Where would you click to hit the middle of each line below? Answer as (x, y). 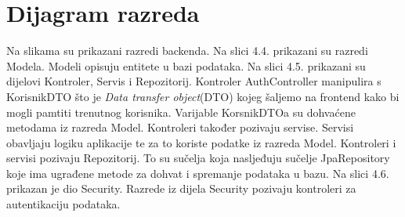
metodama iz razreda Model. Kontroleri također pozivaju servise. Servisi (180, 127)
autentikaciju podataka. (63, 204)
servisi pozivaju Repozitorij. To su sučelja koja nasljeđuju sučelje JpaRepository (198, 158)
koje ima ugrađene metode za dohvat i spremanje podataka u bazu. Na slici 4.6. (198, 173)
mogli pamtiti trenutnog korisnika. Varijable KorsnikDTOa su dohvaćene (181, 112)
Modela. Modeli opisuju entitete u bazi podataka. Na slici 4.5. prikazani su (186, 65)
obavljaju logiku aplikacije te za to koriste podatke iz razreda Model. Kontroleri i (201, 142)
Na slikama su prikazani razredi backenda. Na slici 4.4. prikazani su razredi (187, 51)
